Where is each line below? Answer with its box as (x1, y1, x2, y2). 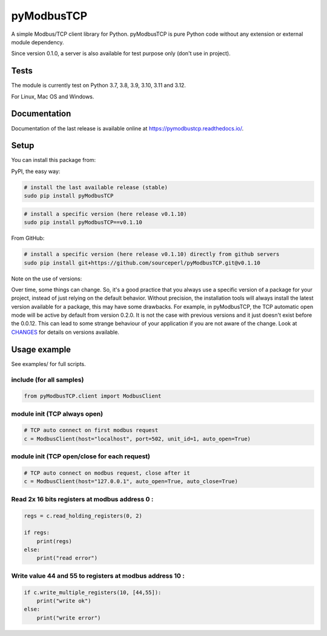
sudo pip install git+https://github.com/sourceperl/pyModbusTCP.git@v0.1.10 (24, 259, 260, 266)
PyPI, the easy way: (11, 167, 61, 175)
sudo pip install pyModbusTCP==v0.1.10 (24, 219, 142, 226)
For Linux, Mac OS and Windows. (11, 93, 94, 100)
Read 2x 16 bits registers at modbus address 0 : (11, 495, 154, 503)
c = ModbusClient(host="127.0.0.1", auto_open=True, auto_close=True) (24, 478, 239, 485)
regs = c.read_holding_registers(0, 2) (24, 512, 142, 519)
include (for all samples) (11, 375, 84, 384)
